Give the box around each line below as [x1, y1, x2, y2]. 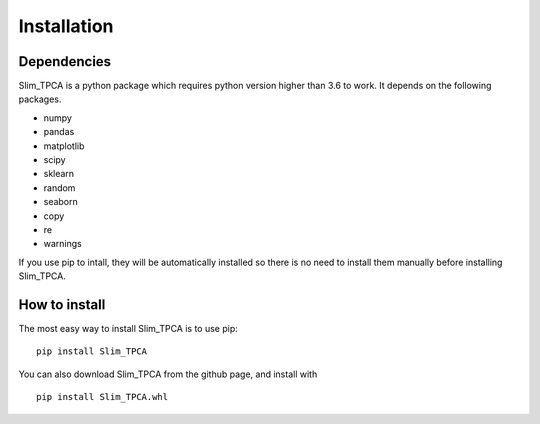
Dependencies [18, 53, 112, 70]
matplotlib [43, 140, 85, 152]
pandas [43, 126, 75, 138]
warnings [43, 238, 82, 250]
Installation [18, 15, 114, 37]
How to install [18, 296, 106, 313]
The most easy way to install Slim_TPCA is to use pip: [18, 323, 239, 335]
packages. [18, 93, 62, 105]
